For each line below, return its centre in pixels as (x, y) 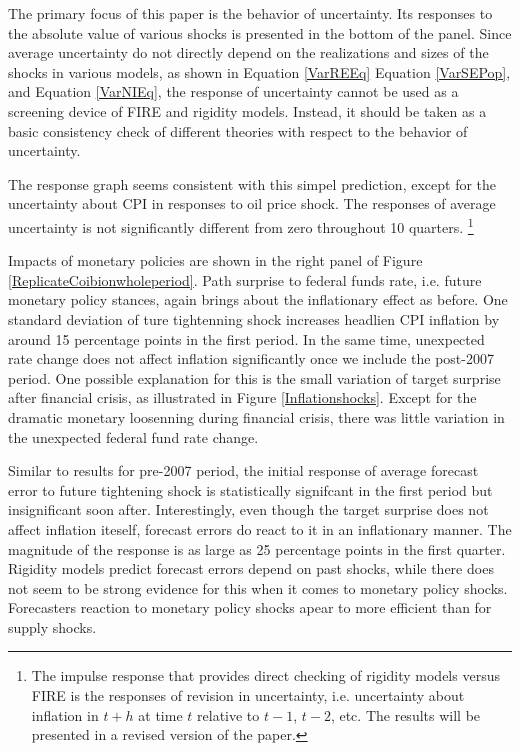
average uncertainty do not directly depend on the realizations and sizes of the (248, 52)
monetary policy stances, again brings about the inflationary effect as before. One (258, 299)
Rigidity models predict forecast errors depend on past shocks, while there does (251, 568)
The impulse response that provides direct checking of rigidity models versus (265, 675)
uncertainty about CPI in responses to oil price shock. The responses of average (252, 203)
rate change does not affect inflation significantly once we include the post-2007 (251, 358)
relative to (228, 714)
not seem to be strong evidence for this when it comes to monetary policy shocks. (258, 587)
